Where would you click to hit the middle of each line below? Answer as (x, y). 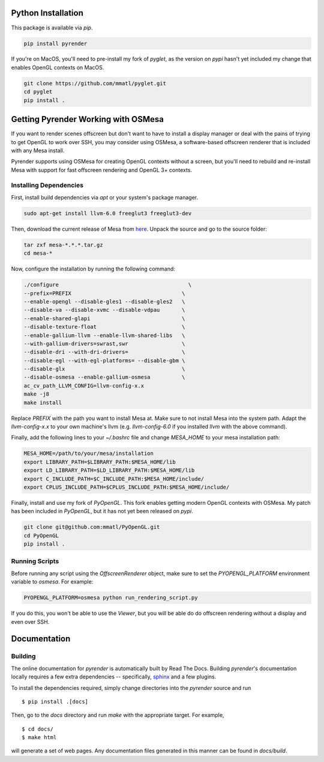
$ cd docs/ (38, 729)
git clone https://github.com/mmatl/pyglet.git (95, 83)
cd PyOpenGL (41, 535)
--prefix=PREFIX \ (104, 293)
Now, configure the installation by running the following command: (93, 269)
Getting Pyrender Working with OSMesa (88, 119)
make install (43, 402)
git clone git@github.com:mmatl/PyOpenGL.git (92, 527)
